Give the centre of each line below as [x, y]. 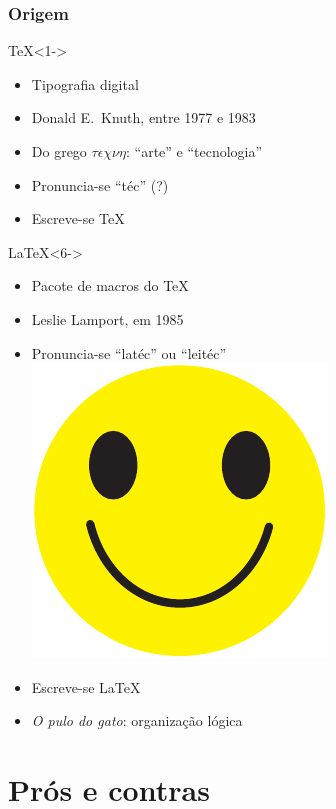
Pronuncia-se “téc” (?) [100, 184]
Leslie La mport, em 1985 [107, 318]
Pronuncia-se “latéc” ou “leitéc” [129, 352]
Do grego [59, 151]
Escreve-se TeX [78, 218]
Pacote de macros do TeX [110, 285]
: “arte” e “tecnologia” [194, 151]
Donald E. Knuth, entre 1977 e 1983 [143, 117]
